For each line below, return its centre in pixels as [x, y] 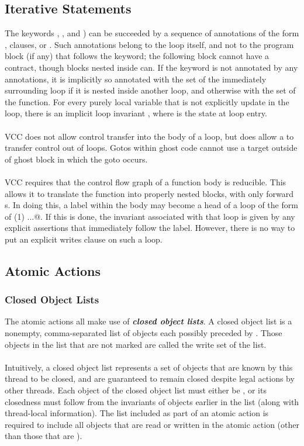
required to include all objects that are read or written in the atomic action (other [152, 424]
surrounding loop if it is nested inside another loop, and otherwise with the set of [150, 90]
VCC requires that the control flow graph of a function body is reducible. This [146, 181]
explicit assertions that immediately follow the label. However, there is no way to [150, 228]
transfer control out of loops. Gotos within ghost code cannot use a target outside [151, 148]
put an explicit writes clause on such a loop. [84, 239]
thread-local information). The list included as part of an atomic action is [137, 413]
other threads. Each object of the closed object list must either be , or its [136, 390]
